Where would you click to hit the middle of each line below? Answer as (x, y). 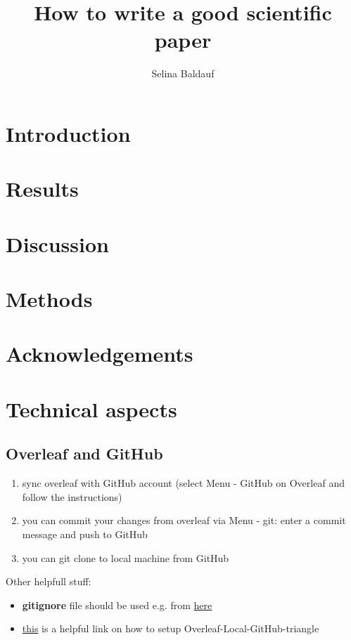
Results (42, 189)
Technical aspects (91, 409)
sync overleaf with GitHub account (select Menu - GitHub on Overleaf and (183, 483)
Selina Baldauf (183, 73)
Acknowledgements (100, 354)
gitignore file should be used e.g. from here (117, 605)
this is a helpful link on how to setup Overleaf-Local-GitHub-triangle (171, 628)
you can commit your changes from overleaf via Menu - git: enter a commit (184, 520)
